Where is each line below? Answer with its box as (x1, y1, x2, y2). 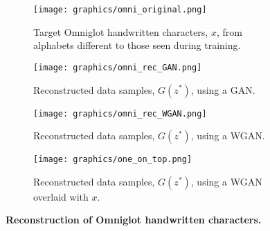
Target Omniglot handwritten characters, (33, 24, 208, 39)
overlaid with (33, 189, 89, 203)
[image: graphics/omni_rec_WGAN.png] (33, 108, 207, 119)
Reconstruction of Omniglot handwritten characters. (6, 212, 262, 227)
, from (216, 24, 242, 39)
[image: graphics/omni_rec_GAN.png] (33, 62, 202, 72)
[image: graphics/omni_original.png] (33, 5, 207, 14)
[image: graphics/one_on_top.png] (33, 154, 192, 165)
